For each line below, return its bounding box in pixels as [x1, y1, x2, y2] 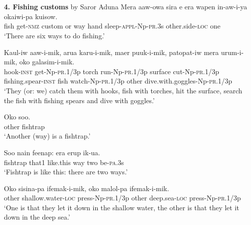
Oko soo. [4, 112, 30, 122]
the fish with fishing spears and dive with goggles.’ [4, 95, 155, 105]
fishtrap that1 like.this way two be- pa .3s [4, 157, 124, 167]
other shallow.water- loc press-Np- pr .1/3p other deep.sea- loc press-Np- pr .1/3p [4, 193, 241, 203]
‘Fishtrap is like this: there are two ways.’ [4, 167, 128, 177]
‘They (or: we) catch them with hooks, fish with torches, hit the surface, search [4, 85, 243, 95]
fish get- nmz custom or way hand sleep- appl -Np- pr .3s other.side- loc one [4, 21, 221, 31]
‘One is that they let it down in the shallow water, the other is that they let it [4, 202, 240, 212]
